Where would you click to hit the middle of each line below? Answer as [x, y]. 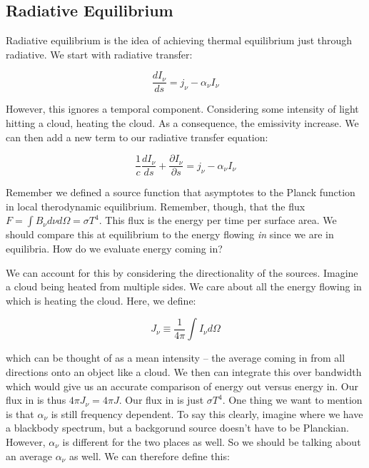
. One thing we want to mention [292, 400]
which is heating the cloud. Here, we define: [101, 300]
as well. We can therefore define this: [149, 456]
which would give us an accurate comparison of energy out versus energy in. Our [182, 386]
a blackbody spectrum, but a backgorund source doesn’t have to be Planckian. [177, 428]
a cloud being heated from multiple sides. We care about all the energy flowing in [184, 286]
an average [29, 456]
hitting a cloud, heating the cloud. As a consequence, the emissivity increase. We [182, 123]
